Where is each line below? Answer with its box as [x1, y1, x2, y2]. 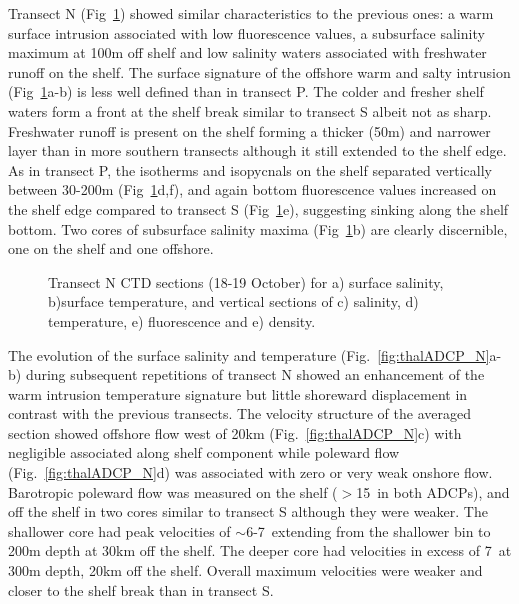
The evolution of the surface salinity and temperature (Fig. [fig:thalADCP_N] [8, 344, 490, 365]
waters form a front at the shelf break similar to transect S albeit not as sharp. [8, 100, 492, 121]
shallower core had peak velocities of [8, 520, 231, 541]
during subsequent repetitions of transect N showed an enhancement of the [25, 364, 485, 385]
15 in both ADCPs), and [356, 481, 510, 502]
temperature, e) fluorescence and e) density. [48, 310, 316, 331]
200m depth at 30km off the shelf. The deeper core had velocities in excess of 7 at [8, 540, 512, 561]
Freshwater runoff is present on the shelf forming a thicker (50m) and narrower [8, 120, 491, 141]
